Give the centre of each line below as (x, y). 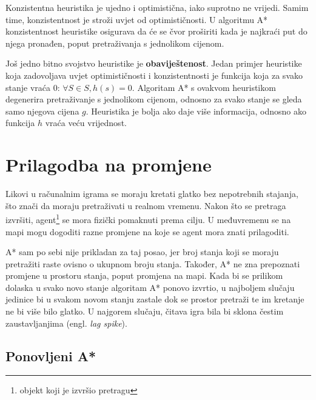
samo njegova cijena (42, 111)
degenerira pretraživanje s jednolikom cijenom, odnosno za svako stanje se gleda (154, 99)
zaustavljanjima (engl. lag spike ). (66, 323)
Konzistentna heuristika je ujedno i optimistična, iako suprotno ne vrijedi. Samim (157, 7)
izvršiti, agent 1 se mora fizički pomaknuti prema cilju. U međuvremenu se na (148, 218)
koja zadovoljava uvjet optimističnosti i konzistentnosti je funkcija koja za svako (154, 75)
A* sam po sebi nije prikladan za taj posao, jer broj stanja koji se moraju (142, 252)
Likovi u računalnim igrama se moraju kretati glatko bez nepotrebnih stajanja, (152, 194)
